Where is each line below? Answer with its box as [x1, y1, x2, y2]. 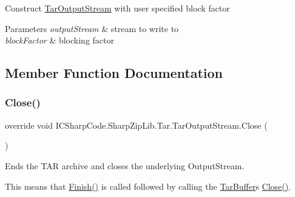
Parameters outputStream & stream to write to [5, 22, 179, 34]
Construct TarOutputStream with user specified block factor [5, 2, 230, 14]
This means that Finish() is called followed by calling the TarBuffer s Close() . [5, 179, 291, 192]
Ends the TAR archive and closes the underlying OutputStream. [5, 159, 245, 172]
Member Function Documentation [5, 63, 223, 82]
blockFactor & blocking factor [5, 34, 114, 47]
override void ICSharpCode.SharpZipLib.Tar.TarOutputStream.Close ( [5, 118, 268, 131]
